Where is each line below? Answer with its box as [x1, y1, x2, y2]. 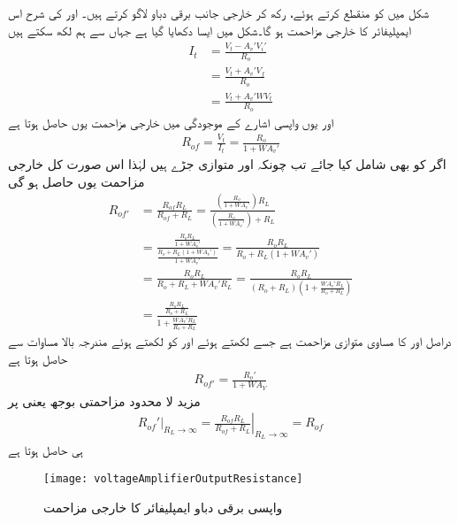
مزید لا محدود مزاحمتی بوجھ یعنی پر [8, 391, 201, 410]
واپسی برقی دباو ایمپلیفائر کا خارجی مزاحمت [43, 497, 283, 516]
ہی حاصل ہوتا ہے [8, 441, 83, 459]
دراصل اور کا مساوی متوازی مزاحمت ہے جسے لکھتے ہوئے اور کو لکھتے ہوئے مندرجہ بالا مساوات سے [8, 332, 452, 350]
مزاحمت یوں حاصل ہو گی [8, 172, 145, 190]
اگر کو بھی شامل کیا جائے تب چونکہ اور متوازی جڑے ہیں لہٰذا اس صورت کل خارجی [8, 155, 447, 173]
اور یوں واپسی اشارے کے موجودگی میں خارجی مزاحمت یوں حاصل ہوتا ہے [8, 112, 334, 131]
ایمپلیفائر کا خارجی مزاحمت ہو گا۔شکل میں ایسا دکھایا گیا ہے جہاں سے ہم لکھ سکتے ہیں [8, 20, 412, 39]
